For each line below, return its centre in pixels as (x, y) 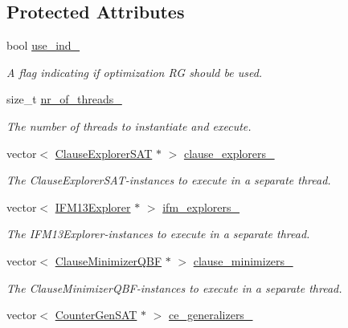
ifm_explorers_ (201, 207)
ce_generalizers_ (211, 315)
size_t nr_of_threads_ (64, 99)
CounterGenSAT (96, 315)
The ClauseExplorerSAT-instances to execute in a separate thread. (169, 180)
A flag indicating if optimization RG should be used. (135, 72)
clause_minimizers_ (243, 260)
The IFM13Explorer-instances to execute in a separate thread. (158, 234)
